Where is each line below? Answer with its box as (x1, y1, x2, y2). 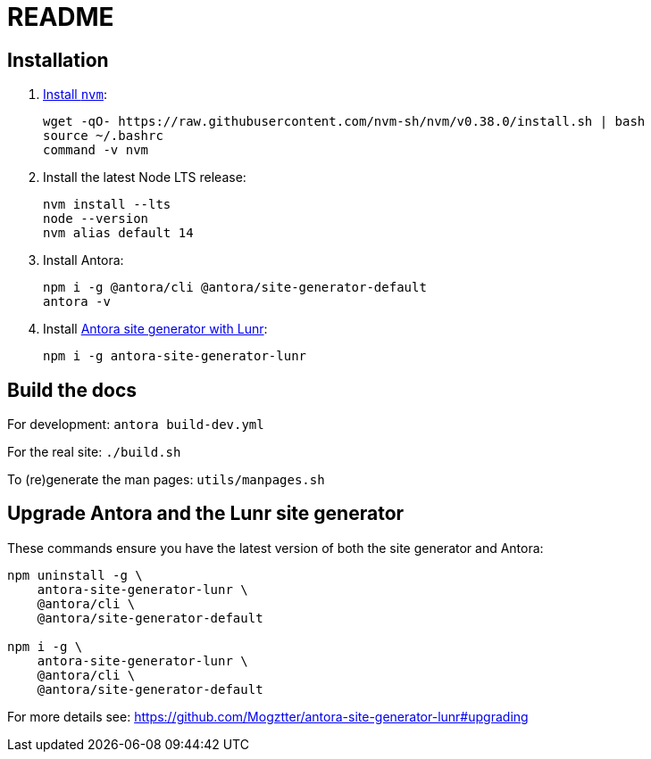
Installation (7, 48, 109, 71)
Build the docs (7, 378, 138, 401)
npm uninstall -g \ (7, 567, 143, 582)
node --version (43, 211, 149, 227)
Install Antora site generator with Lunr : (43, 321, 268, 337)
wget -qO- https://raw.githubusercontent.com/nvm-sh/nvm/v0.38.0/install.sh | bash (43, 114, 646, 129)
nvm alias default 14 (43, 226, 194, 241)
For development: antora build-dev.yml (7, 417, 264, 433)
